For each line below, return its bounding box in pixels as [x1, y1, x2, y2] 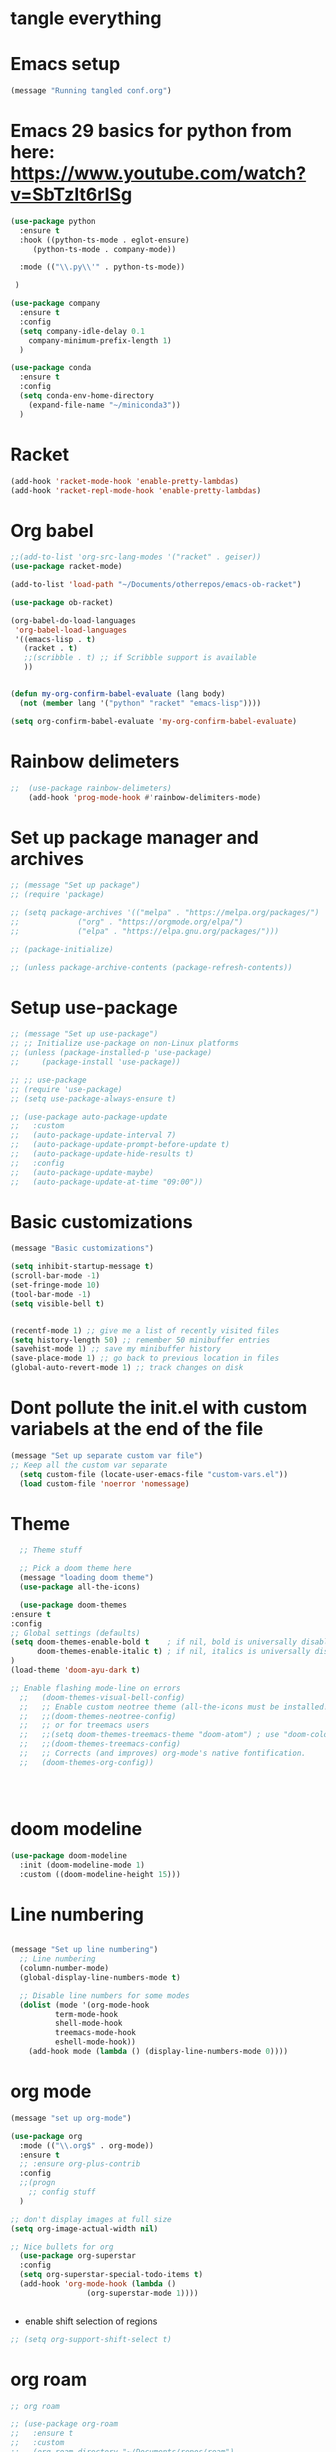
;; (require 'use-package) [10, 1084, 123, 1094]
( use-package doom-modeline [10, 1850, 128, 1861]
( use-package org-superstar [19, 2251, 137, 2261]
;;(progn [19, 2178, 56, 2188]
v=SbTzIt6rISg [10, 183, 133, 206]
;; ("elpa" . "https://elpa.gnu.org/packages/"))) [10, 926, 280, 936]
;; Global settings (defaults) [10, 1628, 141, 1638]
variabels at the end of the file [10, 1418, 264, 1441]
